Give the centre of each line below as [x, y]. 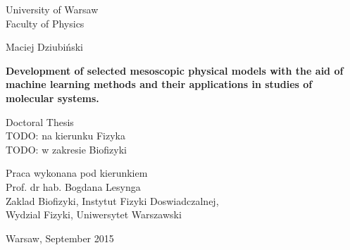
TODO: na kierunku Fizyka [66, 136]
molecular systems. [52, 98]
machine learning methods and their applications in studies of [159, 84]
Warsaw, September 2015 [60, 238]
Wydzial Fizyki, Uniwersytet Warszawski [94, 214]
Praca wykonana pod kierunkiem [77, 173]
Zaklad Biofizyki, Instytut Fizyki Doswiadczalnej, [112, 200]
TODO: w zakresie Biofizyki [66, 149]
